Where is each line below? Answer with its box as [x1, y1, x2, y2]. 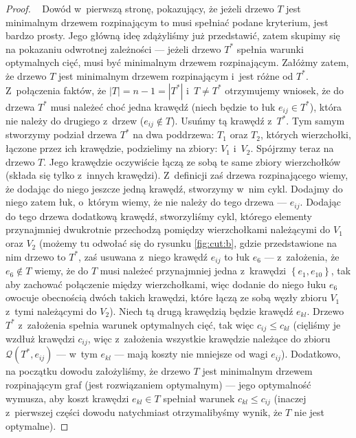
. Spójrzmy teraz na [250, 141, 334, 155]
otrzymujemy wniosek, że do [225, 83, 344, 97]
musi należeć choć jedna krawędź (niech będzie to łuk [50, 99, 276, 113]
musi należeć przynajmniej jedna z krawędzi [100, 263, 287, 278]
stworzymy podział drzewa [5, 127, 117, 142]
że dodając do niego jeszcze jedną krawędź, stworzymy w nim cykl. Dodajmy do [5, 181, 343, 195]
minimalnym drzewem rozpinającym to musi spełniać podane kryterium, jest [5, 14, 329, 29]
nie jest [293, 405, 324, 419]
